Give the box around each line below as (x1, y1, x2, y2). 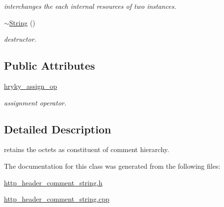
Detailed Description (4, 121, 112, 136)
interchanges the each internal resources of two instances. (4, 1, 176, 11)
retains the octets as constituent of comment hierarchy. (4, 144, 169, 155)
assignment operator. (4, 97, 67, 107)
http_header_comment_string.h (4, 177, 103, 187)
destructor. (4, 34, 36, 44)
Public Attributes (4, 58, 95, 73)
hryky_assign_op (4, 80, 57, 91)
